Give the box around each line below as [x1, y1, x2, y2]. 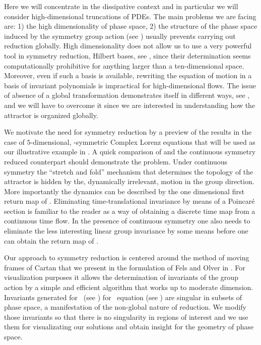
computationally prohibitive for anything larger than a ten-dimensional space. [4, 60, 244, 71]
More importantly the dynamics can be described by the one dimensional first [4, 186, 244, 196]
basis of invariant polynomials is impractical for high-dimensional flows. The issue [4, 80, 256, 90]
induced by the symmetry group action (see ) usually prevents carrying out [4, 30, 236, 41]
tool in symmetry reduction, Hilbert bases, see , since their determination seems [4, 50, 251, 61]
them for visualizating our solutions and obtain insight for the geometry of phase [4, 321, 254, 332]
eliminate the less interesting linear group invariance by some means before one [4, 225, 248, 236]
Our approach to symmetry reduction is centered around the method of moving [4, 252, 249, 263]
